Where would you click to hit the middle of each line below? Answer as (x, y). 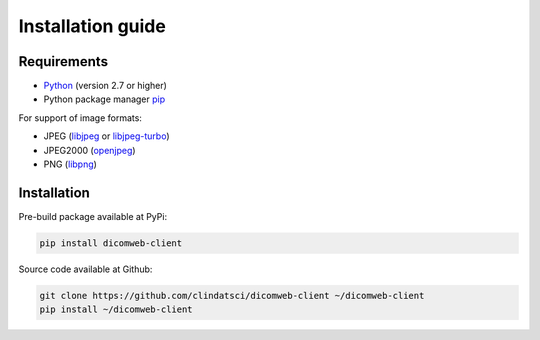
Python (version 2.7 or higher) (105, 86)
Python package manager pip (104, 99)
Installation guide (92, 26)
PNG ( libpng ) (70, 164)
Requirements (63, 61)
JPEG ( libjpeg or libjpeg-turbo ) (106, 136)
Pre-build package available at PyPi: (93, 216)
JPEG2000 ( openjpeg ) (89, 150)
